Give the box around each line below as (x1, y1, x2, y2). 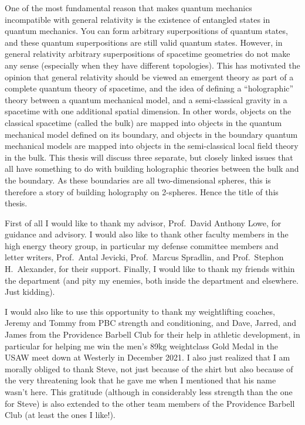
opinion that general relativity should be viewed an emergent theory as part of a (5, 70, 294, 83)
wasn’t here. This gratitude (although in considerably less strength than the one (5, 386, 293, 397)
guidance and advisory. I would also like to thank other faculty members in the (5, 228, 289, 240)
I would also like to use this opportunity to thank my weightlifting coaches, (5, 305, 275, 317)
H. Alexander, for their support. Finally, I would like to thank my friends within (5, 263, 295, 275)
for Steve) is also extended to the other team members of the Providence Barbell (5, 397, 295, 409)
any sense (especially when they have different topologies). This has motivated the (5, 59, 300, 71)
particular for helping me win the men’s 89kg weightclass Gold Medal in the (5, 339, 278, 352)
